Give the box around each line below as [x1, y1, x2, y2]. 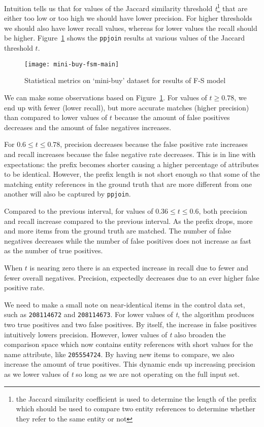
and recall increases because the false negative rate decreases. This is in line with [4, 148, 256, 159]
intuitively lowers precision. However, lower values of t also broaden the [4, 329, 226, 339]
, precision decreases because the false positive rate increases [60, 139, 248, 149]
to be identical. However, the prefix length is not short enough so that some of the [4, 169, 260, 179]
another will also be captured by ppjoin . [4, 188, 131, 199]
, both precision [199, 205, 247, 216]
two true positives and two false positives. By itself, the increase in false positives [4, 319, 257, 329]
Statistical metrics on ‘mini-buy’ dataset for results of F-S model [24, 75, 226, 86]
